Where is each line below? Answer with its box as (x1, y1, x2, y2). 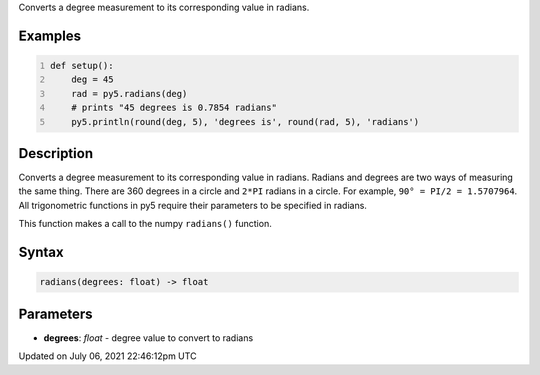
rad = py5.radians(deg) (71, 88, 188, 99)
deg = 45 (71, 74, 114, 85)
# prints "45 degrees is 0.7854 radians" (71, 102, 277, 114)
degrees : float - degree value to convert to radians (43, 331, 254, 344)
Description (18, 145, 94, 162)
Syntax (18, 244, 64, 261)
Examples (18, 27, 82, 44)
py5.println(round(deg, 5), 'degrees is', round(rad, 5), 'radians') (71, 116, 420, 127)
